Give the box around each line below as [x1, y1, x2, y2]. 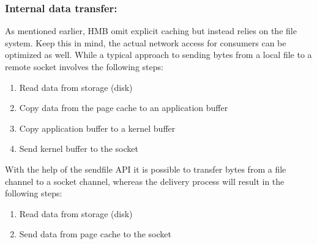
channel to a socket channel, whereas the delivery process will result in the [5, 174, 285, 187]
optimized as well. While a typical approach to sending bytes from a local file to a [5, 48, 312, 61]
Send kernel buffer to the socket [19, 142, 138, 155]
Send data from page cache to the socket [19, 228, 171, 240]
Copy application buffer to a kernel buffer [19, 121, 176, 134]
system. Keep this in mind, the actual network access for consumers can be [5, 36, 286, 49]
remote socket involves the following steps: [5, 60, 163, 73]
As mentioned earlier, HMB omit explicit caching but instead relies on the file [5, 24, 297, 37]
